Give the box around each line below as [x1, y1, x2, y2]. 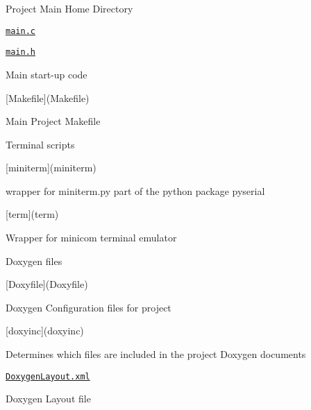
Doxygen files [6, 253, 62, 268]
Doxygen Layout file [6, 391, 91, 406]
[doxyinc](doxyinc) [6, 323, 84, 338]
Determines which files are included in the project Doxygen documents [6, 347, 306, 361]
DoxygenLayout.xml [6, 371, 90, 382]
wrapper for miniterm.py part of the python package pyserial [6, 183, 265, 198]
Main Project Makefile [6, 114, 101, 128]
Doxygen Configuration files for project [6, 300, 171, 314]
